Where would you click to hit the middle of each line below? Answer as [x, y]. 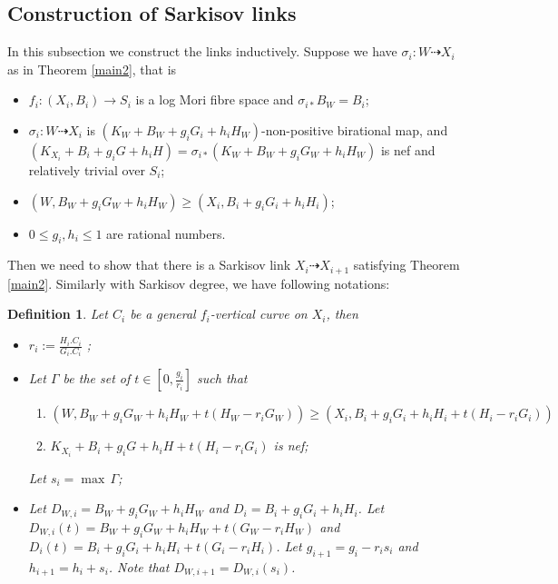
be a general [163, 314]
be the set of [97, 378]
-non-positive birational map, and [355, 129]
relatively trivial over [87, 169]
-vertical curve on [259, 314]
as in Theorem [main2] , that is [92, 69]
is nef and [408, 149]
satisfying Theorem [406, 265]
